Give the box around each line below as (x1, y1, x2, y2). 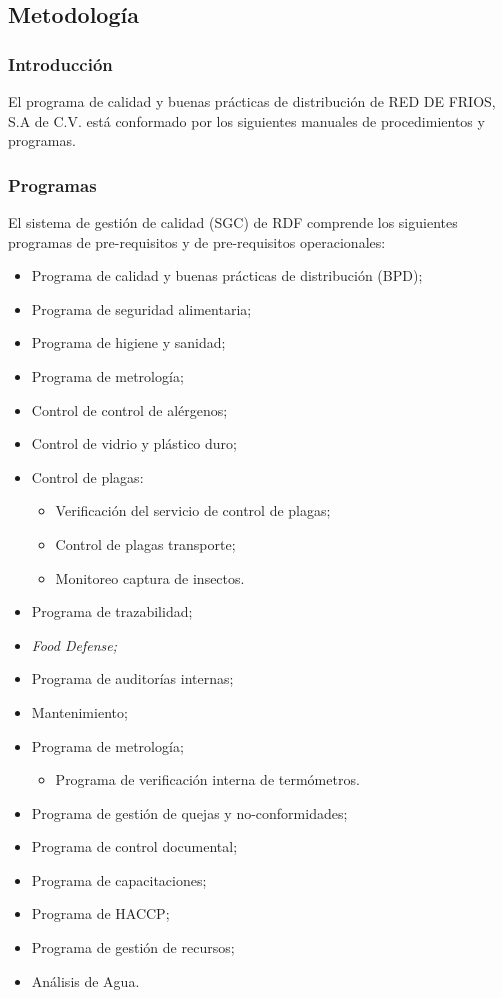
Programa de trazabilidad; (31, 601, 193, 622)
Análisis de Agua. (31, 970, 140, 991)
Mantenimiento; (31, 701, 128, 722)
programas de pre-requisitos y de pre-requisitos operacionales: (8, 231, 386, 252)
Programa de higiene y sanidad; (31, 332, 226, 353)
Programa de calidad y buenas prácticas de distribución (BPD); (31, 265, 423, 286)
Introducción (8, 51, 113, 76)
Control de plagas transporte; (55, 533, 236, 554)
